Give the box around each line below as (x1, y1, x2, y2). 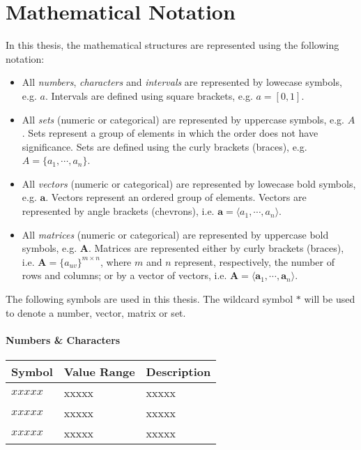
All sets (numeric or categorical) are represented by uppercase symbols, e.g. (22, 112, 344, 126)
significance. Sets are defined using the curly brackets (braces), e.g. (22, 139, 307, 153)
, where (100, 254, 132, 269)
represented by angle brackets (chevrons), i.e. (22, 204, 215, 218)
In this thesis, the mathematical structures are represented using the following (6, 38, 339, 52)
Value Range (63, 363, 135, 380)
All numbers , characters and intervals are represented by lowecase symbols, (22, 75, 342, 89)
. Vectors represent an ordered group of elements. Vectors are (45, 190, 307, 204)
